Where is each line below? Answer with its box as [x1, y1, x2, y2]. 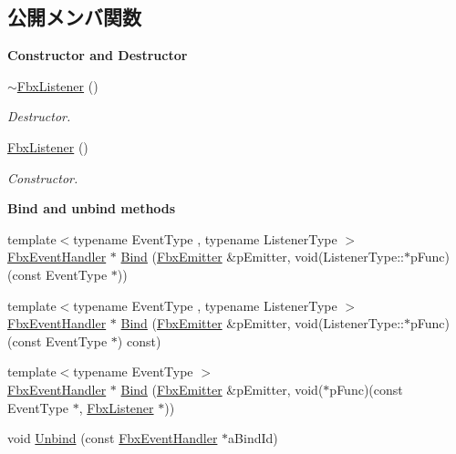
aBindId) [228, 428, 278, 448]
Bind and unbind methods [7, 199, 176, 218]
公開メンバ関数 [7, 3, 141, 31]
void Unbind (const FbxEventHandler [7, 428, 218, 448]
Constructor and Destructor [7, 46, 188, 65]
